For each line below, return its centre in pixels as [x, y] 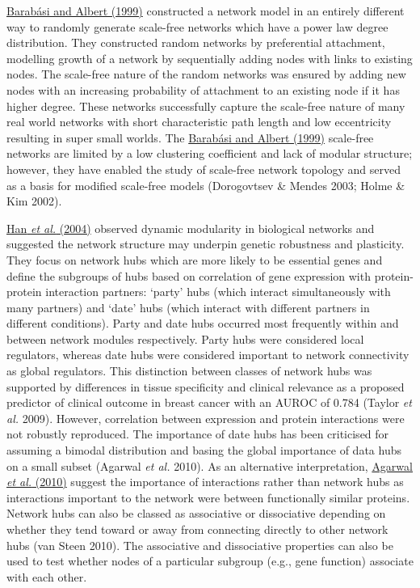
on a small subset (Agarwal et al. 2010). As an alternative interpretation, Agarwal [210, 465]
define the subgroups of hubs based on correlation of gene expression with [189, 275]
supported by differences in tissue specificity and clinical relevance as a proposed [206, 386]
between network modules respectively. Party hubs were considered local [185, 338]
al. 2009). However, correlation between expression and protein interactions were [206, 418]
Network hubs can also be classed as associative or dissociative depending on [196, 513]
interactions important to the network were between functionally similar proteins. [208, 497]
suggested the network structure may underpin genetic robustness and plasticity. [206, 244]
